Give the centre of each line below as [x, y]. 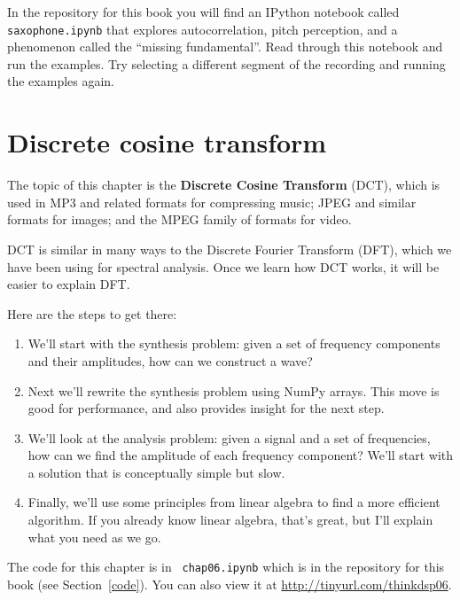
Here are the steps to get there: [92, 313]
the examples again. [61, 81]
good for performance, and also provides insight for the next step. [206, 408]
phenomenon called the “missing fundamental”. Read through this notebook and [225, 47]
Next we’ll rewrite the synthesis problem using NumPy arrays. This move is [234, 390]
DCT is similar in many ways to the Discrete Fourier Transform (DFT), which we [230, 249]
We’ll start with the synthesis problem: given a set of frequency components [234, 343]
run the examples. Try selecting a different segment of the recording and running [226, 63]
